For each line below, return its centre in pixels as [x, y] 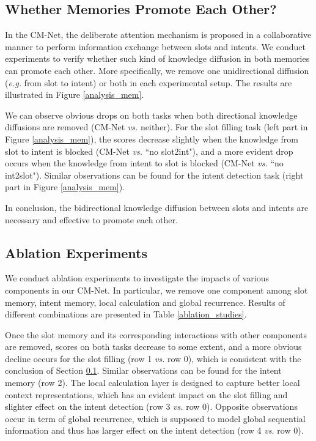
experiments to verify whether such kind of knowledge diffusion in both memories [157, 58]
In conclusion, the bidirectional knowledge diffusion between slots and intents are [157, 207]
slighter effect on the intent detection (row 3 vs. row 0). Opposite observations [151, 406]
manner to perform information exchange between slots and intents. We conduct [155, 46]
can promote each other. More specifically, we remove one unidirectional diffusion [157, 70]
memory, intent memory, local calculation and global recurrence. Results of [145, 302]
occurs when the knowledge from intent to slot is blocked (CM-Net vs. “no [144, 163]
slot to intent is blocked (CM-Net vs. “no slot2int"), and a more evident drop [149, 151]
